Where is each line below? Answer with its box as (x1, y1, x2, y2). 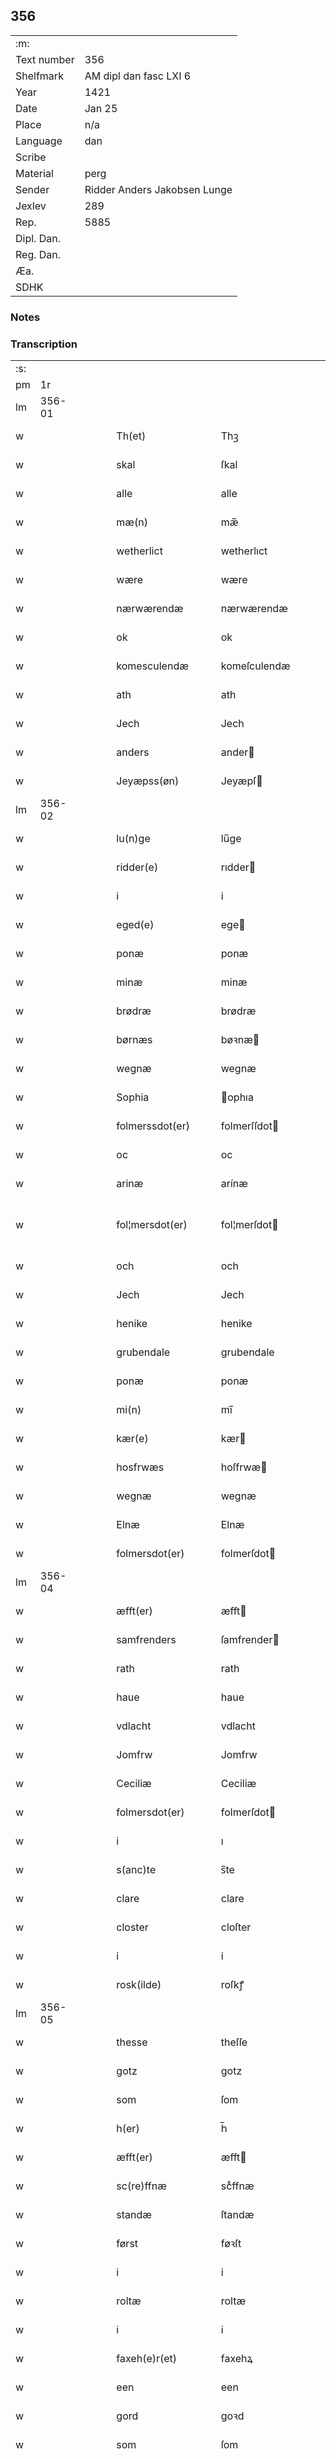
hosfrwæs (116, 1460, 165, 1474)
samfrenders (116, 1633, 177, 1647)
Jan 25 (84, 101, 118, 115)
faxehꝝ (220, 2352, 253, 2366)
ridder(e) (116, 860, 159, 874)
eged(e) (116, 918, 155, 932)
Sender (15, 182, 50, 196)
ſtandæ (220, 2208, 255, 2222)
